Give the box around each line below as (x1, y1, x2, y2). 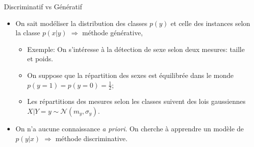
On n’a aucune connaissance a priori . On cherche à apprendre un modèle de (15, 123, 244, 133)
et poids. (27, 53, 53, 64)
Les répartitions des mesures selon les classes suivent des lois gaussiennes (27, 96, 246, 106)
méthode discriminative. (55, 133, 127, 143)
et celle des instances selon (171, 18, 251, 28)
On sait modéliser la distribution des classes (15, 18, 148, 28)
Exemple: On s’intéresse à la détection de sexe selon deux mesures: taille (27, 44, 245, 54)
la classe (15, 27, 40, 38)
